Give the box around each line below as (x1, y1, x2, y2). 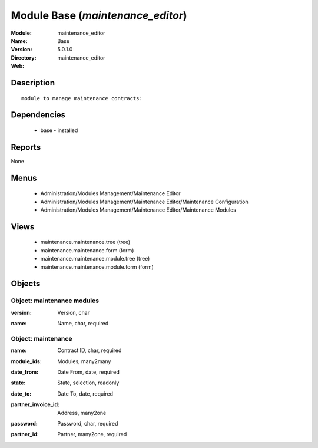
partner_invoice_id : (11, 401, 60, 408)
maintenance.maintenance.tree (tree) (40, 239, 131, 246)
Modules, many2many (57, 357, 111, 365)
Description (11, 77, 55, 88)
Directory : (11, 54, 37, 61)
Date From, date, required (57, 368, 120, 375)
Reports (11, 142, 41, 152)
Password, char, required (57, 420, 118, 427)
